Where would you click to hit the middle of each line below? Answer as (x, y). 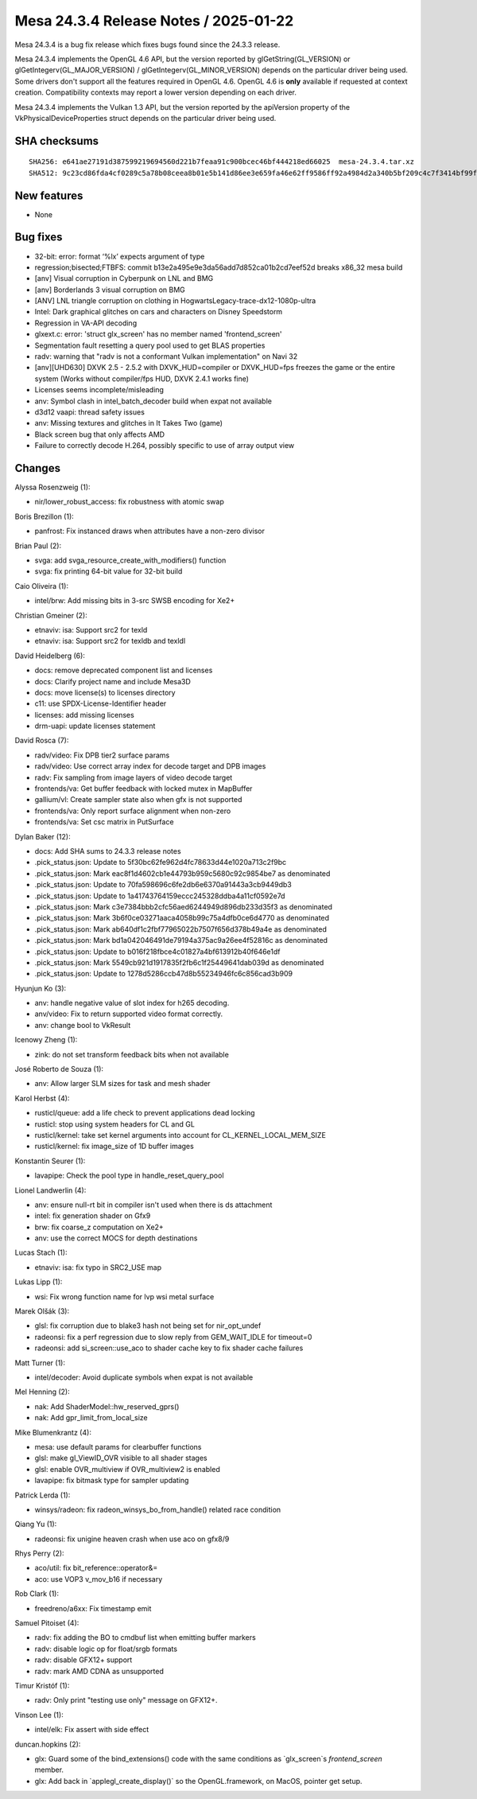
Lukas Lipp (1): (39, 1282)
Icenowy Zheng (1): (46, 1040)
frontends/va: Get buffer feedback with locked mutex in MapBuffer (143, 789)
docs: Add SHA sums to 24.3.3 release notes (108, 851)
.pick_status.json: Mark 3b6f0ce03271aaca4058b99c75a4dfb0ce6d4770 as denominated (182, 918)
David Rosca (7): (42, 741)
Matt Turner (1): (40, 1363)
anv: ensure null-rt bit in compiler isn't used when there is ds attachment (153, 1205)
